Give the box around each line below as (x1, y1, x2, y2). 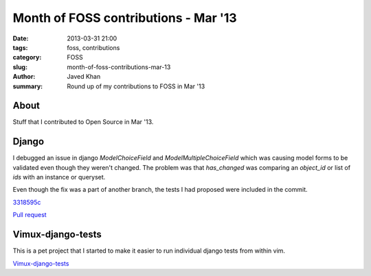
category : (12, 53, 42, 62)
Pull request (12, 211, 47, 219)
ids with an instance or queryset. (12, 173, 106, 181)
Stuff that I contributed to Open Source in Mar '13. (12, 118, 154, 126)
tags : (12, 43, 28, 51)
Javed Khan (67, 73, 101, 81)
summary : (12, 82, 43, 90)
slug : (12, 62, 27, 71)
